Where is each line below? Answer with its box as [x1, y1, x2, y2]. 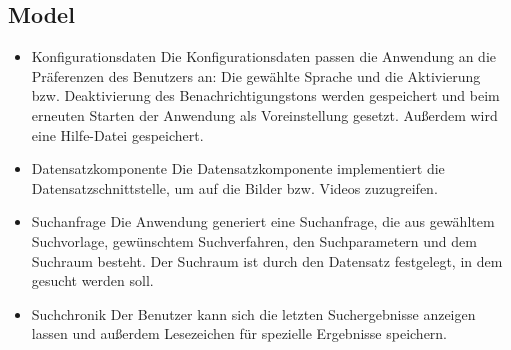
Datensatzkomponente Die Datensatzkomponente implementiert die [31, 158, 445, 179]
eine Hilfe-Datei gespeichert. [31, 124, 204, 145]
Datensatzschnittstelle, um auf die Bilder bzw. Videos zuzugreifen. [31, 177, 438, 198]
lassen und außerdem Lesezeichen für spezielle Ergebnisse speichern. [31, 323, 448, 344]
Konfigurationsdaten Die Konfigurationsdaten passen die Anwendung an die [31, 46, 496, 67]
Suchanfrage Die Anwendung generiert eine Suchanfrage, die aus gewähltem [31, 211, 495, 232]
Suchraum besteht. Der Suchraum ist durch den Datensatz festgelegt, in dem [31, 250, 503, 271]
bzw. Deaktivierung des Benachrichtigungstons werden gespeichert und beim [31, 85, 500, 106]
